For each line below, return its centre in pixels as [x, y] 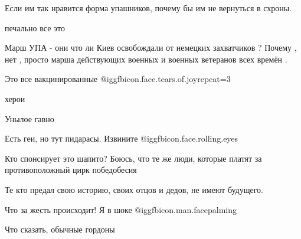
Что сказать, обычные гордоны [60, 229]
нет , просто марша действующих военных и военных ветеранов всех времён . [146, 59]
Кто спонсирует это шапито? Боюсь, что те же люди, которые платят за [133, 158]
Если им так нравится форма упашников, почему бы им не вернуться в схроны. [148, 8]
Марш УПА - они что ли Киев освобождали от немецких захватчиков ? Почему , [151, 48]
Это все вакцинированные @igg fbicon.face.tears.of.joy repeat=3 [118, 79]
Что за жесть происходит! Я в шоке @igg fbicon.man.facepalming [121, 209]
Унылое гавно [30, 118]
